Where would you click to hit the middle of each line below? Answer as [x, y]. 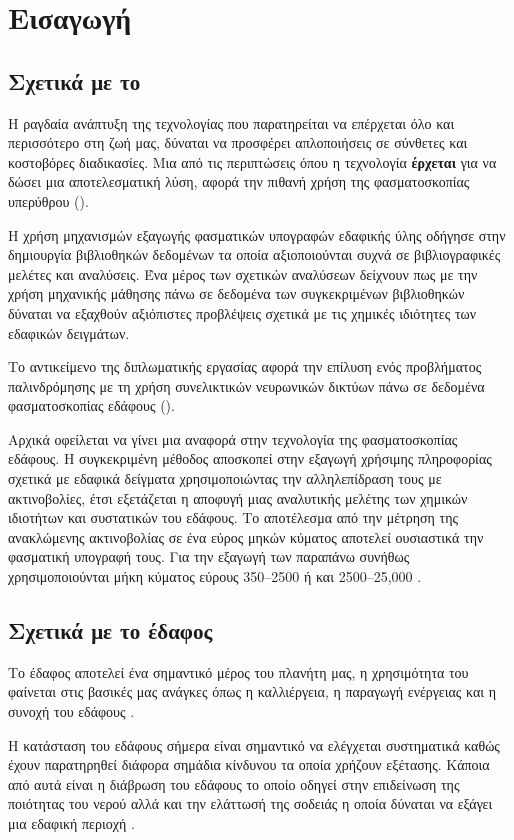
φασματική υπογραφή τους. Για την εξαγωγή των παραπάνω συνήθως [209, 556]
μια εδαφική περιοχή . [71, 823]
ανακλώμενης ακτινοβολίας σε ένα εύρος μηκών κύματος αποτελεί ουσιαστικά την [246, 536]
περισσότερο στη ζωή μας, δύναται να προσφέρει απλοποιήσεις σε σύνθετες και [238, 142]
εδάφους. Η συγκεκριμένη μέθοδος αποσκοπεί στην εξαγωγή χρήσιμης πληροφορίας [250, 458]
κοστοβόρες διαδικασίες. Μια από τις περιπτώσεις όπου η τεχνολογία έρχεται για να [252, 161]
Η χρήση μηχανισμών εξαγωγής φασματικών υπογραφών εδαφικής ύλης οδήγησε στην [257, 234]
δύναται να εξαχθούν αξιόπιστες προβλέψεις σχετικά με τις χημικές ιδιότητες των [242, 312]
